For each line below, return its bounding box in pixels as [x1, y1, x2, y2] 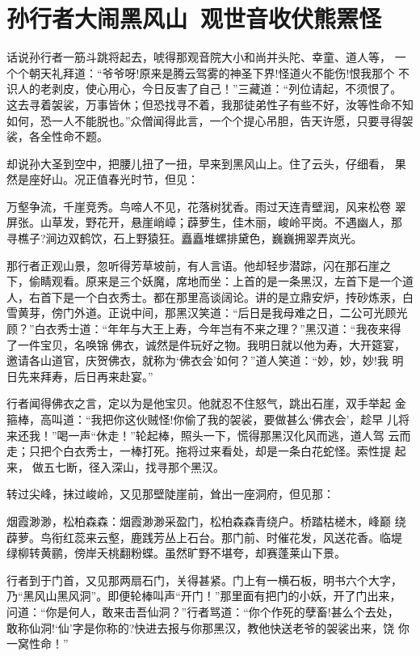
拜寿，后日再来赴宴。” [40, 367, 153, 384]
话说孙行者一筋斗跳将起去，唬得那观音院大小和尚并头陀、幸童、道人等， [6, 49, 391, 66]
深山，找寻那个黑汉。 [111, 458, 225, 475]
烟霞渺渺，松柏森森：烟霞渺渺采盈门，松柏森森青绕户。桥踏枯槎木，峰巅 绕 [6, 512, 406, 529]
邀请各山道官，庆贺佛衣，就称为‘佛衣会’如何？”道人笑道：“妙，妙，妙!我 [6, 352, 388, 369]
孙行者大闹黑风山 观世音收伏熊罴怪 [6, 2, 382, 35]
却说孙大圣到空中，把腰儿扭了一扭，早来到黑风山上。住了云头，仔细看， [6, 154, 391, 171]
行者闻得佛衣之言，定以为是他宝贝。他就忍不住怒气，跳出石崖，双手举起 [6, 395, 391, 412]
